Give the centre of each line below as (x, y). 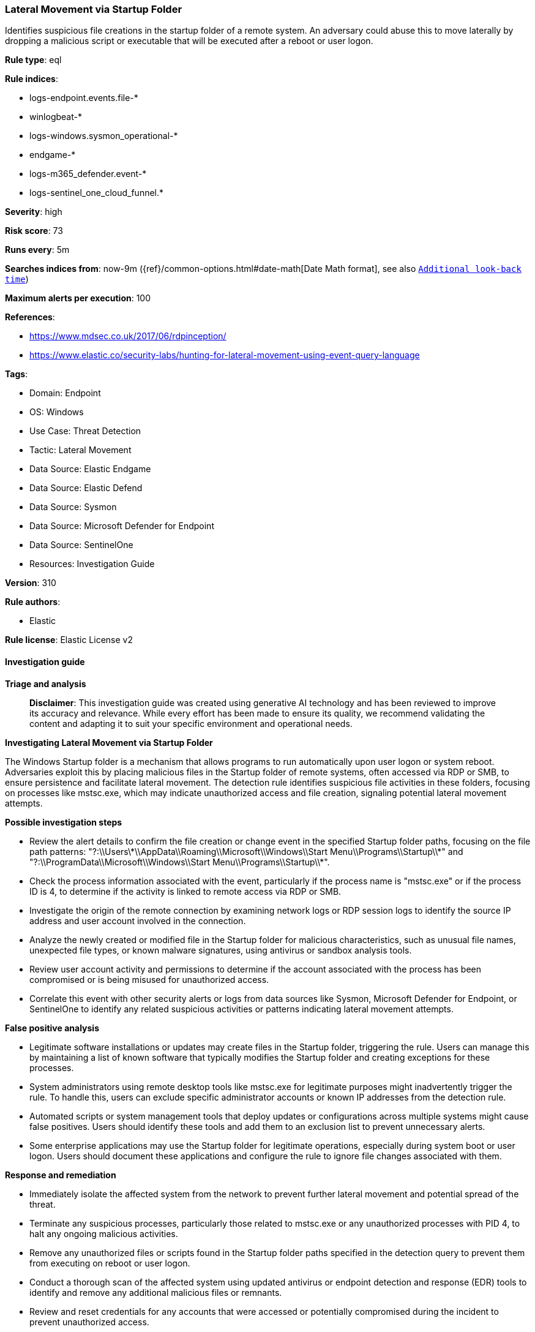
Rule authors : (33, 602)
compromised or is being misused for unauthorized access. (149, 979)
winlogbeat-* (56, 117)
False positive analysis (52, 1028)
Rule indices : (32, 79)
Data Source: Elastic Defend (86, 488)
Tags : (17, 374)
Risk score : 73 (34, 231)
